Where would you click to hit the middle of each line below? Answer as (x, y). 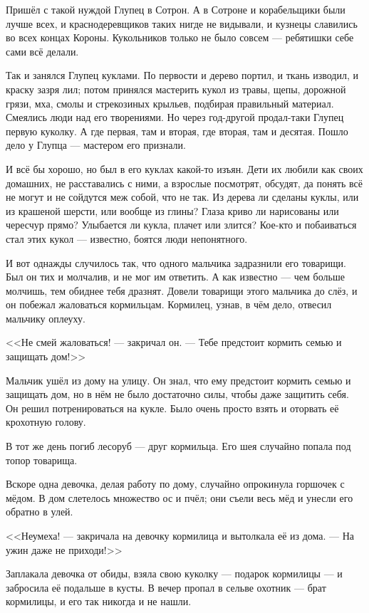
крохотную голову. (46, 422)
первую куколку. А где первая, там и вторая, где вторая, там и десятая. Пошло (177, 131)
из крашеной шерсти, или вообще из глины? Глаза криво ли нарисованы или (172, 210)
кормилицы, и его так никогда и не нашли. (99, 601)
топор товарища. (42, 460)
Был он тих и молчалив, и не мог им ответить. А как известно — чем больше (175, 277)
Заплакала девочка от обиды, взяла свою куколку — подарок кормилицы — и (174, 573)
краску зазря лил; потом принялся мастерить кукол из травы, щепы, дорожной (176, 89)
